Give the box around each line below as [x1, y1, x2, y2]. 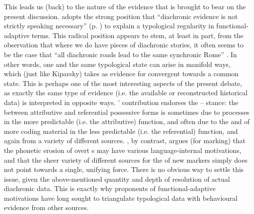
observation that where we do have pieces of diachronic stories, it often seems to [4, 40, 244, 50]
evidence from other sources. [4, 202, 89, 213]
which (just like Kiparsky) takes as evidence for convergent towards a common [4, 68, 239, 79]
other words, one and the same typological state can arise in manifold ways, [4, 59, 231, 69]
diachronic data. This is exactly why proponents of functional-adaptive [4, 183, 216, 193]
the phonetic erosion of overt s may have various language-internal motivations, [4, 145, 241, 155]
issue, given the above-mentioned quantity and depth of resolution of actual [4, 173, 230, 184]
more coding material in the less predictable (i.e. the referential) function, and [4, 126, 238, 136]
